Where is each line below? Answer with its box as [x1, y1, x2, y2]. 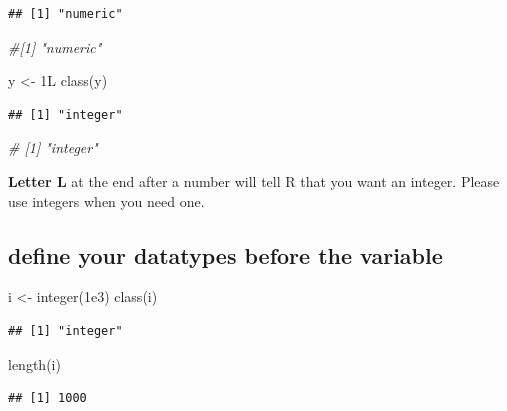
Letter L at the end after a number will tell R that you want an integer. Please [8, 170, 500, 191]
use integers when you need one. [8, 190, 205, 211]
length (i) [8, 353, 61, 374]
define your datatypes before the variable [8, 239, 443, 270]
